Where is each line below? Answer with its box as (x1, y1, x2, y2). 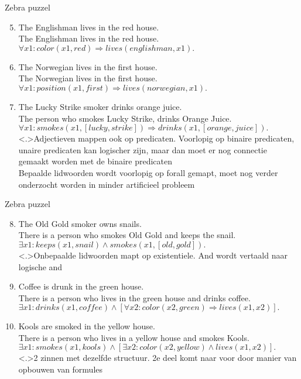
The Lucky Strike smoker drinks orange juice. (18, 100, 182, 112)
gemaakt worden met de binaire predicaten (18, 155, 173, 167)
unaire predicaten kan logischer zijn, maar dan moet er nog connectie (18, 143, 267, 156)
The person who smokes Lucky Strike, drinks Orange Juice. (18, 112, 232, 124)
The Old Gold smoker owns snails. (18, 217, 142, 229)
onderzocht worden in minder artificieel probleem (18, 178, 195, 190)
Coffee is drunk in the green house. (18, 280, 144, 292)
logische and (18, 260, 63, 273)
